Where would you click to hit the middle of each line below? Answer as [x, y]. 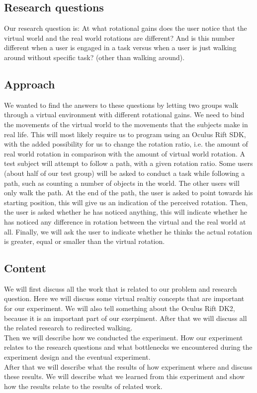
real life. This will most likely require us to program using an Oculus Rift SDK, [125, 134]
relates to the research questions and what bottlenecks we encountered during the [128, 347]
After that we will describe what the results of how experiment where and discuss [128, 366]
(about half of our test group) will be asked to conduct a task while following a [125, 173]
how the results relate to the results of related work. [83, 386]
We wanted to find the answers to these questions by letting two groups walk [121, 105]
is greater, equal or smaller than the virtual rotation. [85, 241]
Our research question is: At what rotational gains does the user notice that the [126, 28]
